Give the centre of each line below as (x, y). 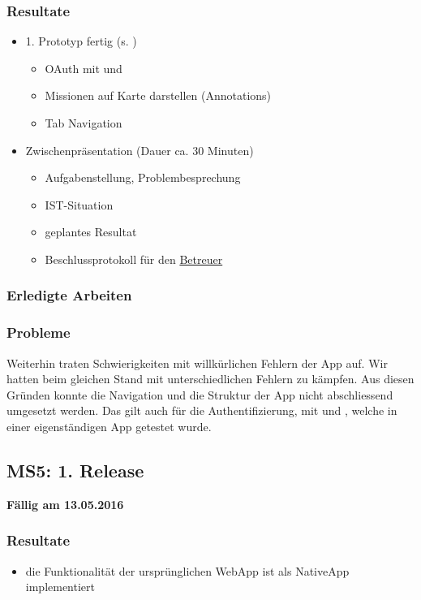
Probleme (39, 332)
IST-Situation (79, 204)
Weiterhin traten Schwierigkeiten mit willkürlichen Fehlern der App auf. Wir (197, 363)
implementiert (60, 587)
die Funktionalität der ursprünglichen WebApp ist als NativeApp (187, 570)
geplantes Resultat (91, 232)
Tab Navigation (84, 123)
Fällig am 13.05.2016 (65, 504)
